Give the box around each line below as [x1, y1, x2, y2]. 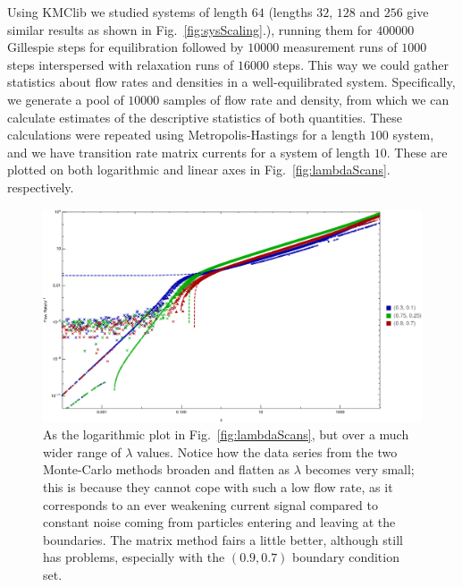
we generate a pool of [7, 89, 124, 108]
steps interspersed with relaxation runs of [7, 55, 234, 73]
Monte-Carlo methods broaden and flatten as [43, 460, 290, 479]
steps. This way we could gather [273, 55, 449, 73]
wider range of [43, 442, 122, 461]
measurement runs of [282, 38, 398, 56]
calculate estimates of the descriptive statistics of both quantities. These [7, 107, 402, 126]
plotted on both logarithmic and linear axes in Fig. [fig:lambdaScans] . [7, 160, 391, 179]
